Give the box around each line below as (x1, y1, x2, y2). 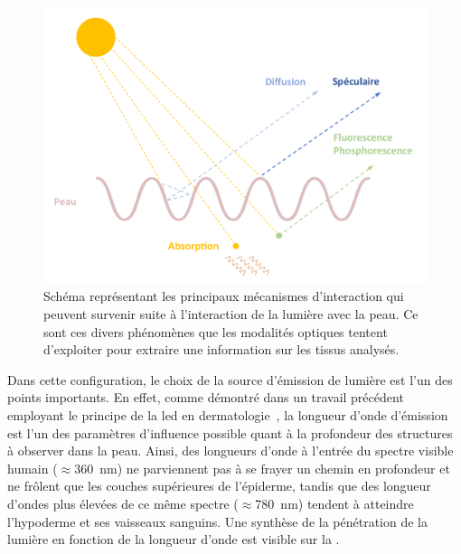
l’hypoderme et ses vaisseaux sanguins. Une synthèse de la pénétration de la (7, 512, 428, 531)
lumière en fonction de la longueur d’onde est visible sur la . (7, 530, 340, 549)
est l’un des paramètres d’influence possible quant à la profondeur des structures (7, 423, 453, 442)
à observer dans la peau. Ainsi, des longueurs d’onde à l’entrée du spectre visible (7, 441, 454, 460)
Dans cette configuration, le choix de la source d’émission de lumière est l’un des (7, 370, 453, 389)
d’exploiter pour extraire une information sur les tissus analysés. (43, 340, 400, 359)
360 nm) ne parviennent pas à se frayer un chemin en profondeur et (74, 458, 450, 477)
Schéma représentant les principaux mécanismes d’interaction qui (43, 286, 404, 305)
